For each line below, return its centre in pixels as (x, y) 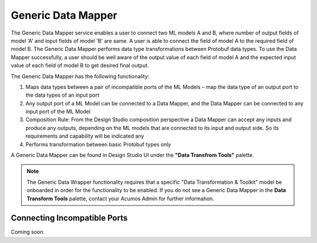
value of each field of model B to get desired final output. (80, 66)
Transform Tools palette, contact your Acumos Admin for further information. (120, 198)
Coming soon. (28, 232)
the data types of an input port (63, 95)
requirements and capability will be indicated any (85, 136)
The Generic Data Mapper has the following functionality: (80, 76)
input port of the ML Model (58, 112)
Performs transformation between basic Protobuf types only (98, 144)
